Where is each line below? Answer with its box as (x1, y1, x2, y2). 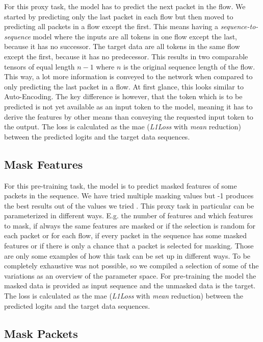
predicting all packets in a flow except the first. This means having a (4, 21, 218, 32)
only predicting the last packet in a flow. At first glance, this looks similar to (4, 81, 244, 92)
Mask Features (4, 156, 83, 172)
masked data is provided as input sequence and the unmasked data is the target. (4, 280, 256, 291)
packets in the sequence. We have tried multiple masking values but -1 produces (4, 190, 254, 201)
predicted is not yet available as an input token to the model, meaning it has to (4, 101, 253, 111)
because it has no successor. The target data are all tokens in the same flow (4, 41, 240, 52)
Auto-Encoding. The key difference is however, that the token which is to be (4, 91, 243, 102)
